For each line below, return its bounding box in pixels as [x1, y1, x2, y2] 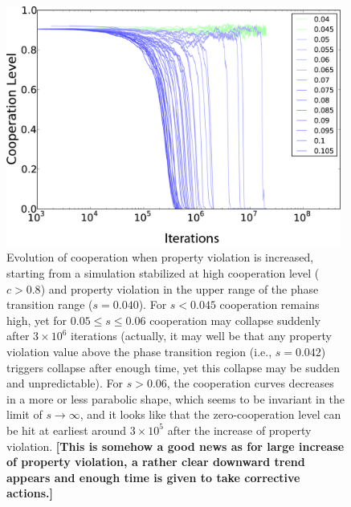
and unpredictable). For [6, 375, 123, 391]
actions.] [6, 485, 53, 501]
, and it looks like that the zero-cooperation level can [80, 406, 341, 423]
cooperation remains [219, 296, 320, 313]
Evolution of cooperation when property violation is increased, [6, 249, 314, 266]
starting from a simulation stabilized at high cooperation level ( [6, 264, 320, 281]
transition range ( [6, 296, 93, 313]
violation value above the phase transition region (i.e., [6, 343, 272, 359]
